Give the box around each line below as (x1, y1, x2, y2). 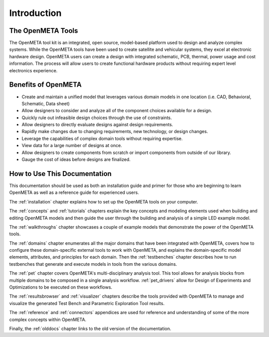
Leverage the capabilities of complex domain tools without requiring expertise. (21, 135, 183, 142)
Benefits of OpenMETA (9, 80, 82, 89)
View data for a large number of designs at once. (21, 143, 122, 149)
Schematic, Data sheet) (21, 100, 70, 107)
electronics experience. (9, 67, 58, 73)
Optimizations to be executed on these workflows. (9, 284, 113, 290)
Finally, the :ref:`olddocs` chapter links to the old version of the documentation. (9, 326, 171, 332)
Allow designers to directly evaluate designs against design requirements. (21, 122, 173, 128)
